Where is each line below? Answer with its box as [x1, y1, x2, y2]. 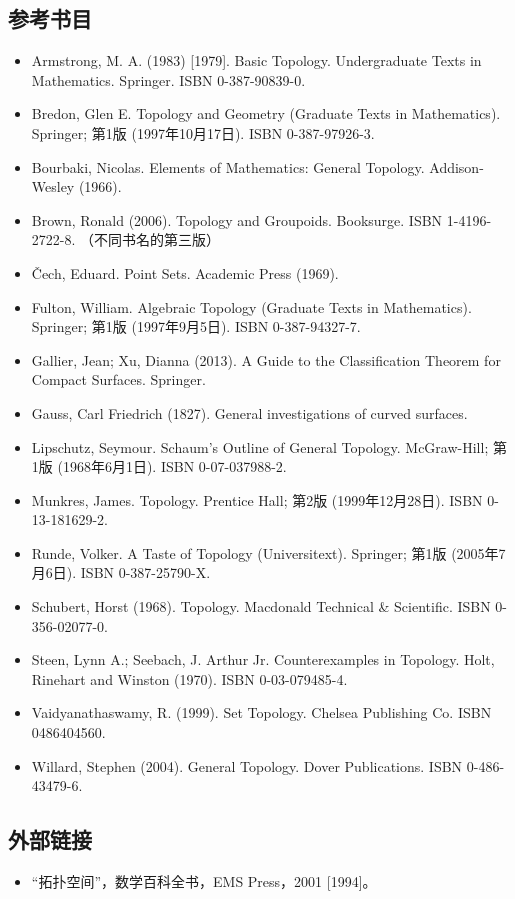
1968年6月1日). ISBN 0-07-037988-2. [62, 456, 287, 477]
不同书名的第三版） [94, 229, 221, 250]
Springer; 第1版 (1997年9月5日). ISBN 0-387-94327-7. [31, 316, 361, 337]
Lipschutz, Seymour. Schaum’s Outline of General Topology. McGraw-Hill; [31, 436, 489, 457]
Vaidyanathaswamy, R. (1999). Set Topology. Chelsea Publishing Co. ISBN [31, 702, 492, 723]
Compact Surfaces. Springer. [31, 369, 206, 390]
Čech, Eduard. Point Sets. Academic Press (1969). [31, 262, 339, 283]
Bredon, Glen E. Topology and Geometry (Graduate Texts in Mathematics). [31, 103, 501, 124]
